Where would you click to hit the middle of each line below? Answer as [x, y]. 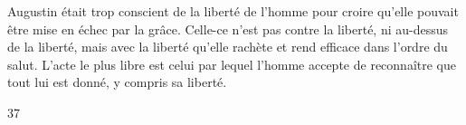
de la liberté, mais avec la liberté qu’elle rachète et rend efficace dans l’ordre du [228, 47]
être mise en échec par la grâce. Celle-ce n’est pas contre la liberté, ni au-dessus [228, 29]
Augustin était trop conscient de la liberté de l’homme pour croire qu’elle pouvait [233, 11]
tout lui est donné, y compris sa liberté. [117, 82]
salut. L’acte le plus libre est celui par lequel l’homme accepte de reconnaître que [232, 64]
